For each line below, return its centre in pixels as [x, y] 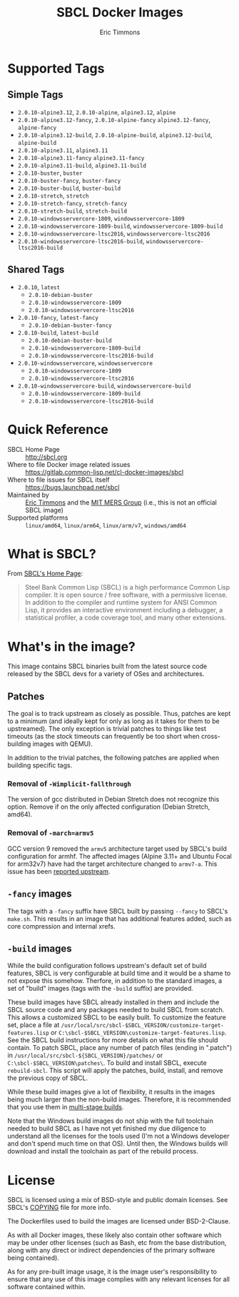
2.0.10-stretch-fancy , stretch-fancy [72, 203]
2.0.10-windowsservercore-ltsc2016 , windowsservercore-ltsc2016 [114, 233]
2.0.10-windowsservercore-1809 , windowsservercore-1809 [101, 218]
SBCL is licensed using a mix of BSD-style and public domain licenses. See [118, 1200]
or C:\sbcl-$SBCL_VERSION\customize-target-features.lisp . [139, 1033]
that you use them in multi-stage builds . [66, 1107]
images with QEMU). [62, 744]
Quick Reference [58, 429]
